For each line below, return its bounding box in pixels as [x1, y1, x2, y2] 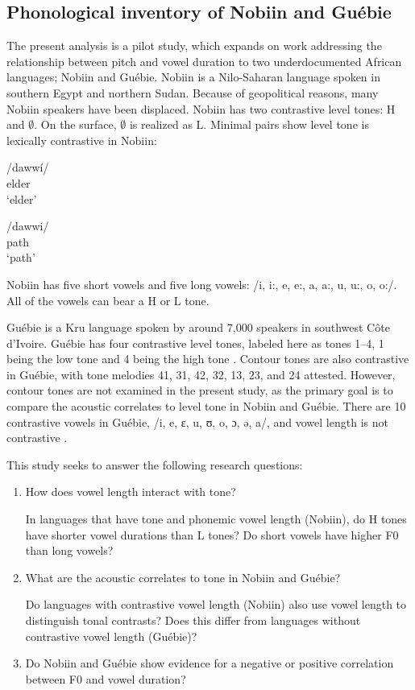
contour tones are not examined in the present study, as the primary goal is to [6, 382, 393, 399]
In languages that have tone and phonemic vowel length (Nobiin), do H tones [25, 510, 407, 527]
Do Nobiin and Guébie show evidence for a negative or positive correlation [25, 655, 394, 671]
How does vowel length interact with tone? [25, 483, 236, 500]
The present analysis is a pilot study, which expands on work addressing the [6, 37, 382, 54]
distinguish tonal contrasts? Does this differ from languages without [25, 612, 361, 629]
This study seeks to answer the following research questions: [6, 456, 303, 473]
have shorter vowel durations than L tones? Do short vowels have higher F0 [25, 526, 399, 543]
